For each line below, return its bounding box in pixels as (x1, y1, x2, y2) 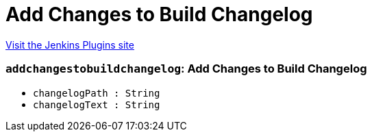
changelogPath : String (33, 87, 160, 99)
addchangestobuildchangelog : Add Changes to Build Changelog (5, 62, 367, 76)
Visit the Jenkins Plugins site (5, 38, 134, 51)
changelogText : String (33, 99, 160, 110)
